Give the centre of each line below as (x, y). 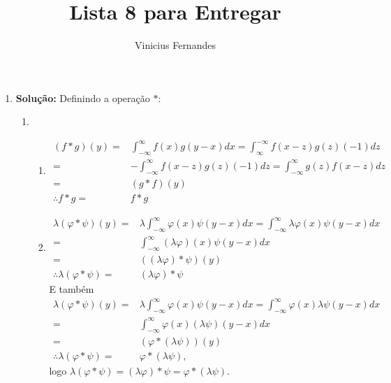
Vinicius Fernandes (175, 45)
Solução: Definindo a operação (83, 97)
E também (72, 289)
